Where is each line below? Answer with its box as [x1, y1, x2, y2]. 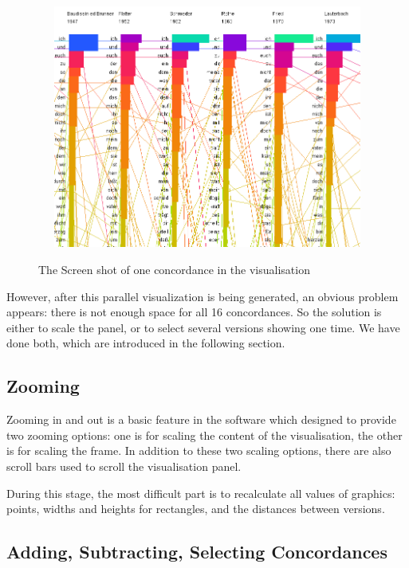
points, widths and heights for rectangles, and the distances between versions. [6, 500, 385, 517]
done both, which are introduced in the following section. [6, 335, 285, 351]
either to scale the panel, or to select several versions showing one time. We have [6, 319, 400, 335]
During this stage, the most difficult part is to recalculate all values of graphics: [6, 484, 395, 501]
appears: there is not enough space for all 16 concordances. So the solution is [6, 304, 382, 320]
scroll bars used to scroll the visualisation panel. [6, 457, 242, 474]
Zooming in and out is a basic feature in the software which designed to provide [6, 411, 396, 428]
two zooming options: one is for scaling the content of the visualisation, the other [6, 426, 403, 443]
